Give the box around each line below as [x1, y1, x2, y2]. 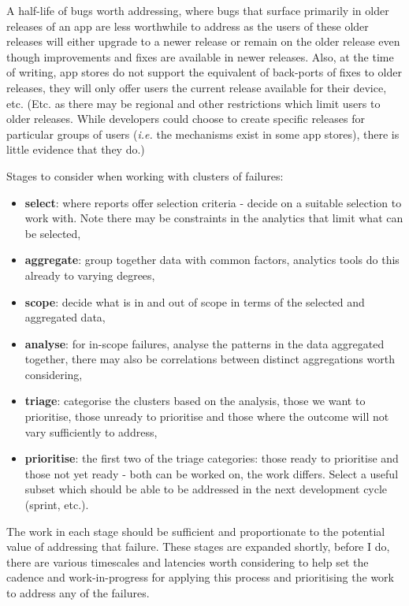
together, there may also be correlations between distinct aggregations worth [24, 351, 395, 367]
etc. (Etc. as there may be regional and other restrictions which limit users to [6, 95, 381, 111]
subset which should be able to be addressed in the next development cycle [24, 481, 388, 497]
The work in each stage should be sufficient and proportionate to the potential [6, 522, 385, 539]
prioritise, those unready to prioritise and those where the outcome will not [24, 408, 389, 425]
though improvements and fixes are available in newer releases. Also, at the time [6, 48, 394, 65]
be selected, [24, 225, 81, 241]
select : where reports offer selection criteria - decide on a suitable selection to [24, 194, 402, 210]
